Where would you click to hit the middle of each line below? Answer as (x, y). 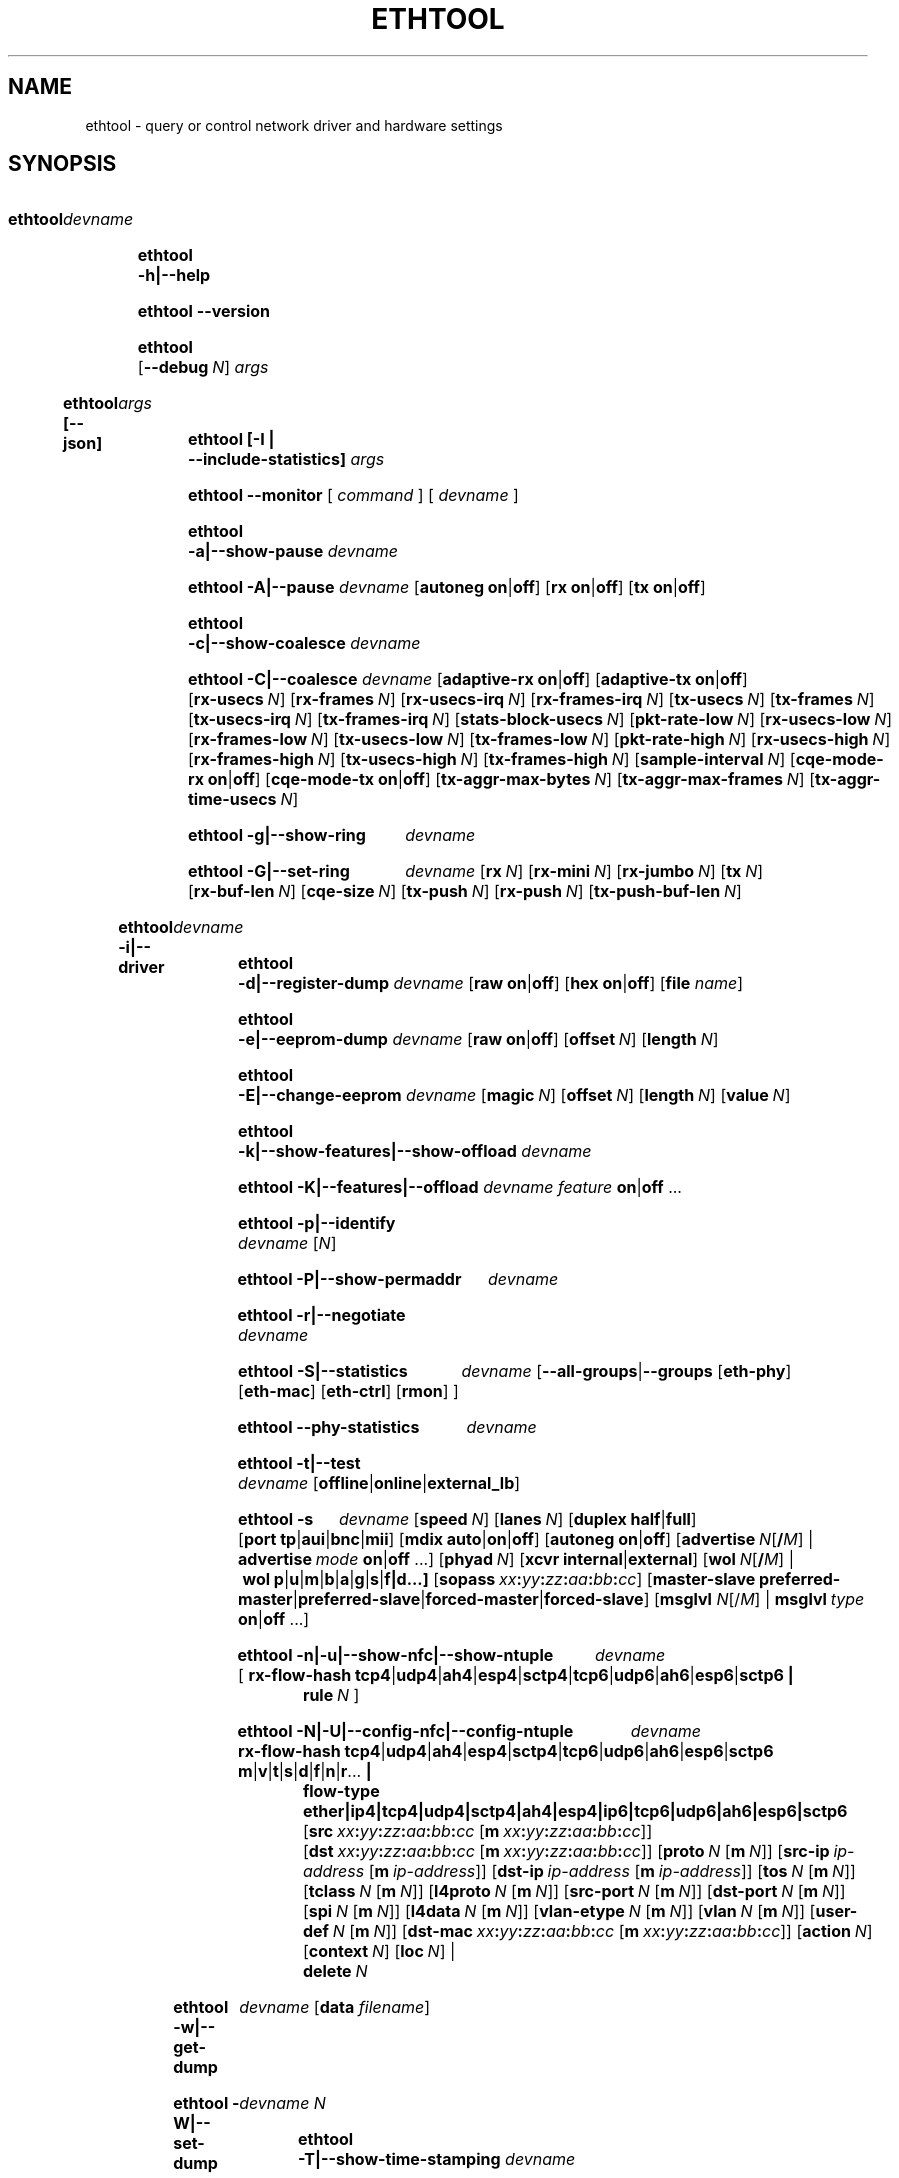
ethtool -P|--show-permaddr (349, 1279)
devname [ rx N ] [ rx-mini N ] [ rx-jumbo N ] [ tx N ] (584, 871)
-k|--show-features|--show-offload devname (415, 1151)
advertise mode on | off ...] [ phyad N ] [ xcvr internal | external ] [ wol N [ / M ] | (516, 1559)
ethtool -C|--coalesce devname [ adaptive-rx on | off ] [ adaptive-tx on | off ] (467, 679)
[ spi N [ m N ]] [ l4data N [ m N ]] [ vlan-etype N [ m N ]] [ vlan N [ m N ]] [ (559, 1911)
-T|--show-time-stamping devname (437, 2159)
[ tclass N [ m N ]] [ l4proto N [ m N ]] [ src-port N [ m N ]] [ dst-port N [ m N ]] (574, 1891)
